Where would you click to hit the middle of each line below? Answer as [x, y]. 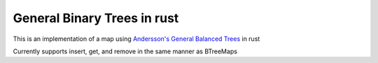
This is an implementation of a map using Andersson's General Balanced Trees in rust [136, 39]
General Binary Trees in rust [96, 18]
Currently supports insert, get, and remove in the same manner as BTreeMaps [125, 51]
